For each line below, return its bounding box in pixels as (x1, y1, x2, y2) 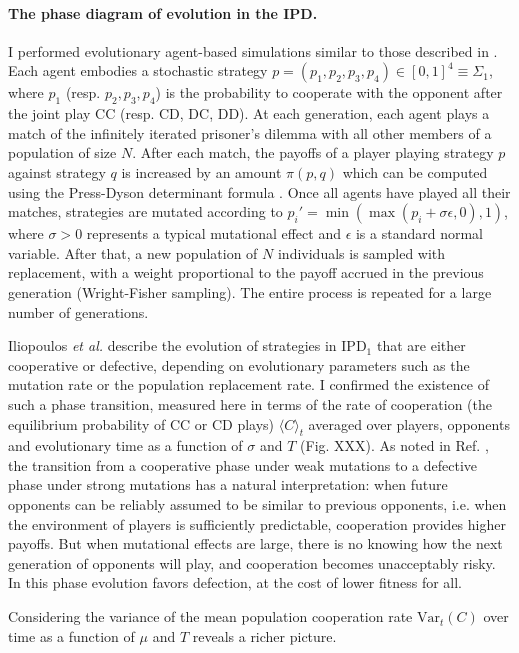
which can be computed (342, 161, 488, 182)
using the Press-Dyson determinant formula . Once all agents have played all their (8, 181, 511, 202)
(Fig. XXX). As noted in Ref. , (300, 435, 489, 456)
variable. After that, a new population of (8, 242, 258, 263)
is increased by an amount (121, 161, 282, 182)
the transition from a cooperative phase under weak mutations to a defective (8, 454, 477, 475)
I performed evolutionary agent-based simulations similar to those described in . (8, 40, 498, 61)
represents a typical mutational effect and (86, 223, 341, 244)
